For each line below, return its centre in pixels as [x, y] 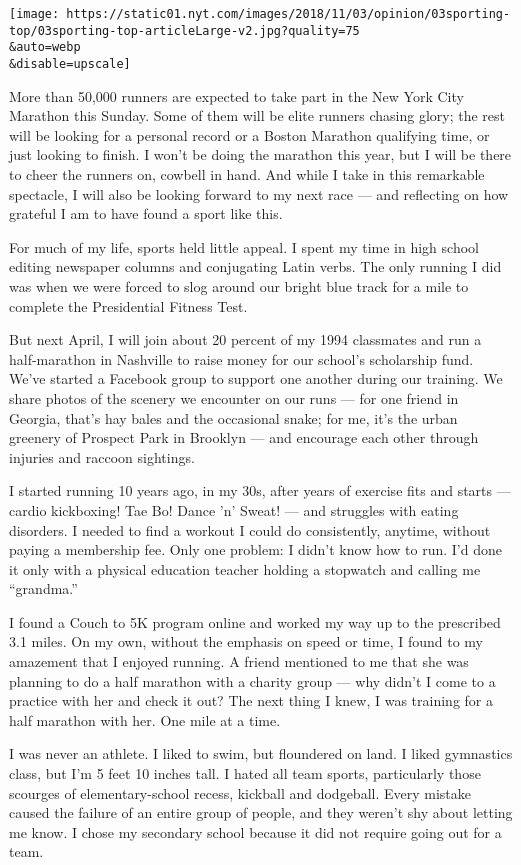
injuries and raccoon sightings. [102, 456]
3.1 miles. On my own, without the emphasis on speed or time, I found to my [246, 641]
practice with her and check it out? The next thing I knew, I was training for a [251, 700]
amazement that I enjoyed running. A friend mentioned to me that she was [239, 661]
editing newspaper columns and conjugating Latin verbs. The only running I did [255, 266]
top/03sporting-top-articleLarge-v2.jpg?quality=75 [184, 30]
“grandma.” [43, 588]
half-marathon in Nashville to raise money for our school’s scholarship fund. [241, 358]
